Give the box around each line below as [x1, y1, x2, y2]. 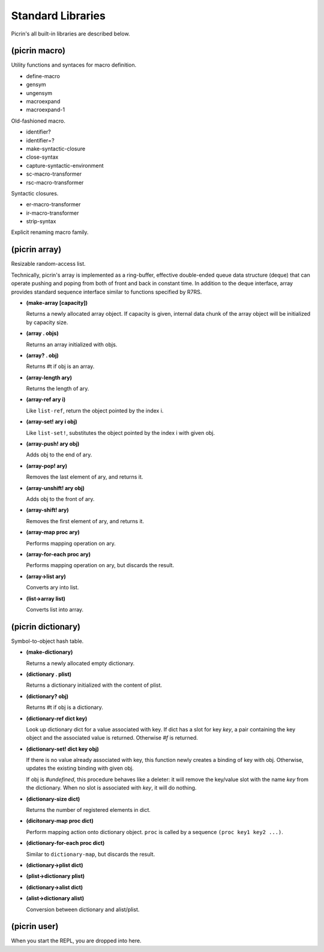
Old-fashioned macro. [11, 117, 65, 124]
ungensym [26, 89, 53, 96]
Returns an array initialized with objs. [26, 340, 118, 348]
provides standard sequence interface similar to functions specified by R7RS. [11, 288, 202, 295]
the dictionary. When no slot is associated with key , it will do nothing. [26, 784, 197, 791]
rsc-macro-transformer [26, 179, 84, 186]
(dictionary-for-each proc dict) [26, 840, 105, 847]
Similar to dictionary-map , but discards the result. [26, 850, 155, 858]
